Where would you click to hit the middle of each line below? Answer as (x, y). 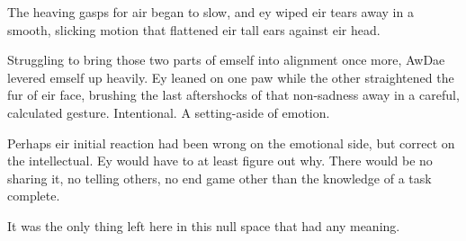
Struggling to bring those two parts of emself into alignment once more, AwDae (226, 60)
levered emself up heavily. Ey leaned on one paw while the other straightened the (231, 77)
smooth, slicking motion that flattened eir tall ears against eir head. (194, 29)
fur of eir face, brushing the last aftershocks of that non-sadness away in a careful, (233, 95)
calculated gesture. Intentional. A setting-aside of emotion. (169, 112)
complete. (34, 196)
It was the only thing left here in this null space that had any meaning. (204, 225)
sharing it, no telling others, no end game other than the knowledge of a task (220, 178)
